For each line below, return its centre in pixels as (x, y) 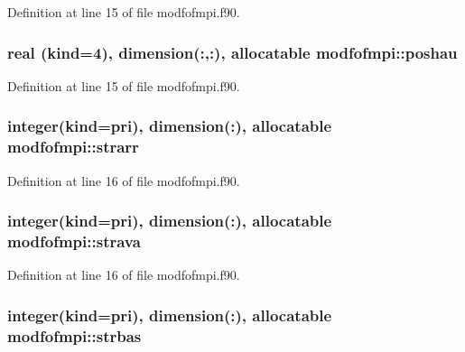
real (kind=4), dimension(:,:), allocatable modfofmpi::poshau (232, 52)
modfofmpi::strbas (74, 335)
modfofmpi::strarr (73, 147)
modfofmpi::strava (74, 241)
